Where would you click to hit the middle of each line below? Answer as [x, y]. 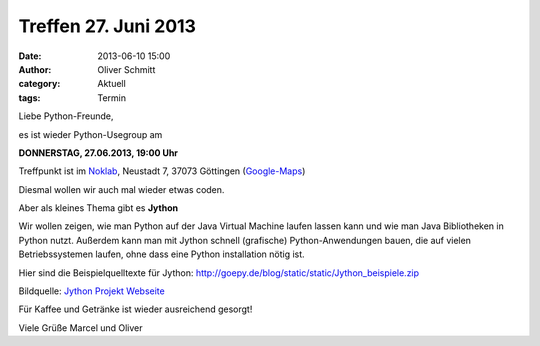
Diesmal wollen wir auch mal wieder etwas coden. [121, 189]
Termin [112, 97]
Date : [30, 56]
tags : [29, 97]
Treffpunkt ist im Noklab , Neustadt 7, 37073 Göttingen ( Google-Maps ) [162, 171]
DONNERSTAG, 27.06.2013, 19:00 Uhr [98, 152]
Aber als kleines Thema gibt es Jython [98, 208]
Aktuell [112, 84]
